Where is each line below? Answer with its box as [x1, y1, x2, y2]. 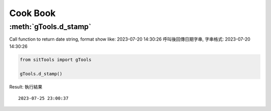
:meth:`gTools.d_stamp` [9, 22, 91, 31]
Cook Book [9, 8, 56, 19]
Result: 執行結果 [9, 83, 43, 90]
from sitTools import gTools [20, 57, 92, 62]
